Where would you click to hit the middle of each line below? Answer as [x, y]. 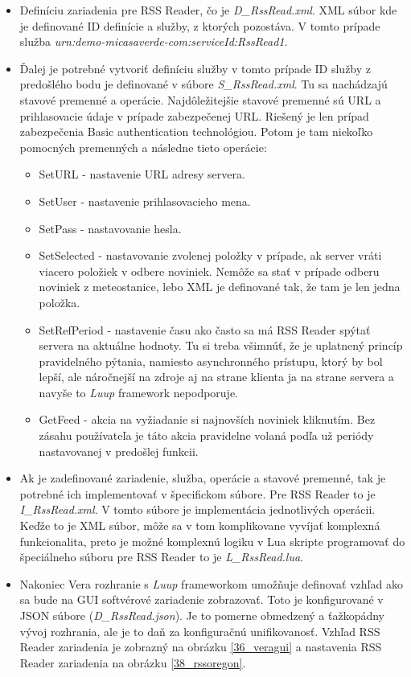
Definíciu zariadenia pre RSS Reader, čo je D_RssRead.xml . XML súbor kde [208, 10]
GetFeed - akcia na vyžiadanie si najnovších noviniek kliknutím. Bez [207, 419]
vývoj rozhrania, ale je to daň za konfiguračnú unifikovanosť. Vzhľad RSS [200, 631]
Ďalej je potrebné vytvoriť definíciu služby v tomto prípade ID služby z [195, 68]
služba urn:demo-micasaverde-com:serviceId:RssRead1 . [154, 41]
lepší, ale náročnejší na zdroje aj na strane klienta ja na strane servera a [216, 377]
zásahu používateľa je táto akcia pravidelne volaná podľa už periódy [206, 435]
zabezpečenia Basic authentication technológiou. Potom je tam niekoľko [196, 131]
